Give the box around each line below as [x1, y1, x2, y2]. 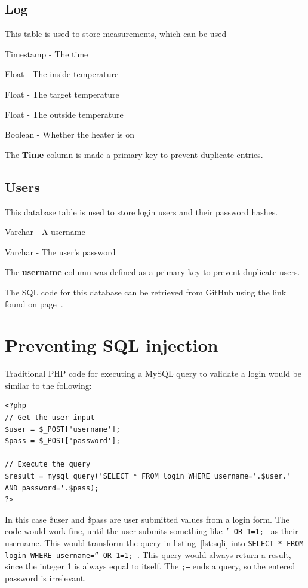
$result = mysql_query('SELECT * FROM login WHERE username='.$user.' [5, 472, 291, 480]
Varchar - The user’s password [5, 245, 116, 258]
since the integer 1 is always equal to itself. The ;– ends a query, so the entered [5, 560, 295, 572]
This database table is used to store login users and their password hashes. [5, 205, 278, 218]
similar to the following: [5, 379, 92, 391]
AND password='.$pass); [5, 483, 99, 492]
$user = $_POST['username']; [5, 425, 121, 434]
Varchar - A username [5, 226, 85, 238]
